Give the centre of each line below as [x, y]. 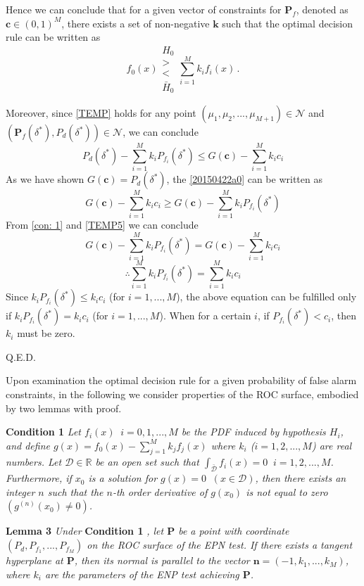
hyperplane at [34, 560]
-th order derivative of [160, 491]
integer [20, 491]
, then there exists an [301, 478]
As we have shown [45, 179]
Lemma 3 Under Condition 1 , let [85, 531]
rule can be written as [53, 37]
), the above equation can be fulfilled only [266, 297]
